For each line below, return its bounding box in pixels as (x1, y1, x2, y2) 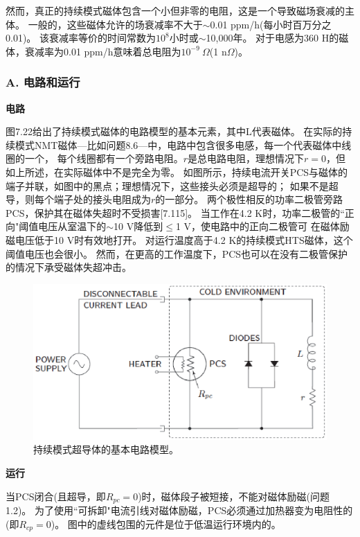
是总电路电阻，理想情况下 (188, 151, 304, 166)
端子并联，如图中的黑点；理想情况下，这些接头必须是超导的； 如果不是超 (6, 178, 339, 193)
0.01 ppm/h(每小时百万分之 (210, 17, 332, 31)
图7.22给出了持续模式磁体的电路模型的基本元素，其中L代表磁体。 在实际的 (6, 124, 343, 139)
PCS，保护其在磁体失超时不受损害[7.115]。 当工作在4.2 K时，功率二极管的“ (6, 205, 345, 220)
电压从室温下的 (38, 219, 107, 234)
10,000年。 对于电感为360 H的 (206, 30, 339, 45)
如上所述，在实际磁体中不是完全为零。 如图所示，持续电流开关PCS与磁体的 (6, 164, 348, 179)
